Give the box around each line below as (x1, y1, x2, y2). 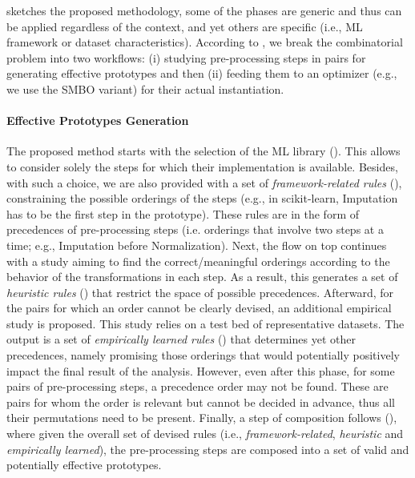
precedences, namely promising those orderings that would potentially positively (6, 347, 400, 364)
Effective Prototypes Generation (6, 112, 189, 129)
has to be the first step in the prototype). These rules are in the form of (6, 205, 360, 222)
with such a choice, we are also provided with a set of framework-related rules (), (6, 174, 402, 191)
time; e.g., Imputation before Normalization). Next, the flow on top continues (6, 236, 387, 253)
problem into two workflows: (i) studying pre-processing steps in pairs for (6, 49, 366, 66)
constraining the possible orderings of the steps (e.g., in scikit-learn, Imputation (6, 190, 398, 207)
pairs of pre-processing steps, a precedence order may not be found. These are (6, 378, 389, 395)
